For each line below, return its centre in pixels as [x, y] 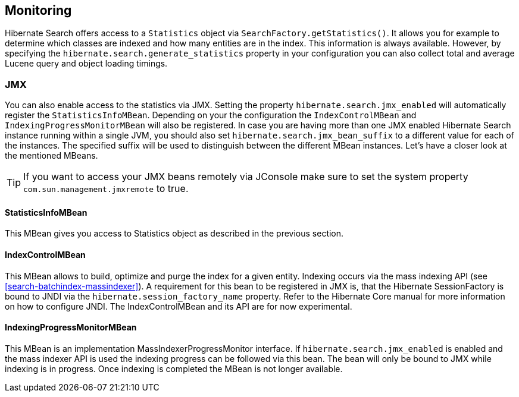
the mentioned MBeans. [51, 156]
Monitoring [38, 10]
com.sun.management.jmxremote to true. [106, 189]
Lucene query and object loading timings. [86, 64]
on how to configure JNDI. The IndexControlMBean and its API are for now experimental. [179, 306]
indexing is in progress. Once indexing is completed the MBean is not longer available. [174, 368]
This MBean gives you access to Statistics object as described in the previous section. [174, 234]
